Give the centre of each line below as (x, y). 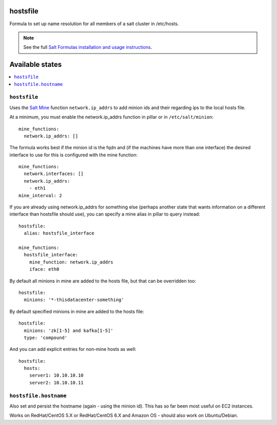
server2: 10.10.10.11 (56, 383)
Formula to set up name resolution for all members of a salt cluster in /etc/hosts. (94, 24)
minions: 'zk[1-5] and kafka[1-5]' (69, 330)
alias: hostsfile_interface (59, 233)
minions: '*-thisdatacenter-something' (74, 300)
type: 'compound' (46, 338)
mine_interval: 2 (40, 195)
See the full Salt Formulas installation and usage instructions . (88, 47)
